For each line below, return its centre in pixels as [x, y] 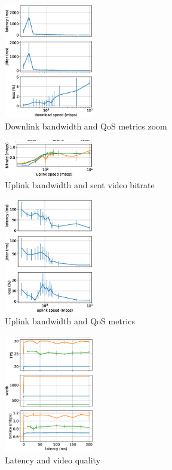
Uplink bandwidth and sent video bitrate [80, 185]
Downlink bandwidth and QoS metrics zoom [86, 126]
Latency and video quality [53, 460]
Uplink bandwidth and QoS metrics [70, 321]
